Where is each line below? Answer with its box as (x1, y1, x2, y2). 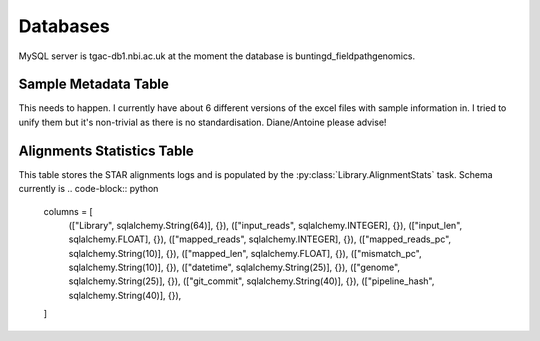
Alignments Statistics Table (18, 142, 194, 159)
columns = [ (43, 205, 94, 217)
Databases (18, 15, 110, 37)
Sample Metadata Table (18, 76, 170, 93)
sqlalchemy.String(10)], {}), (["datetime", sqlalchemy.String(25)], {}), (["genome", (68, 261, 400, 274)
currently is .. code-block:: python (18, 183, 159, 195)
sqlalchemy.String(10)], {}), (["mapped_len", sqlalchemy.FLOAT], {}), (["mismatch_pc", (68, 247, 422, 259)
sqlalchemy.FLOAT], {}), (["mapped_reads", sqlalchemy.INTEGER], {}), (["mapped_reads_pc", (68, 233, 452, 245)
